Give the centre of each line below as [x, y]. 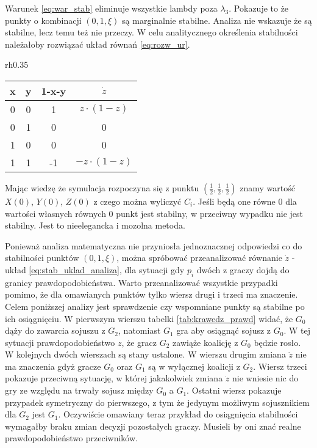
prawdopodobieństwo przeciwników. [71, 438]
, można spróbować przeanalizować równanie [199, 258]
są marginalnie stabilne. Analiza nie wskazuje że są [217, 20]
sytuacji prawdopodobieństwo [60, 342]
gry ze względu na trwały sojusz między [79, 390]
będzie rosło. [277, 342]
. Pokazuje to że [259, 8]
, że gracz [139, 342]
